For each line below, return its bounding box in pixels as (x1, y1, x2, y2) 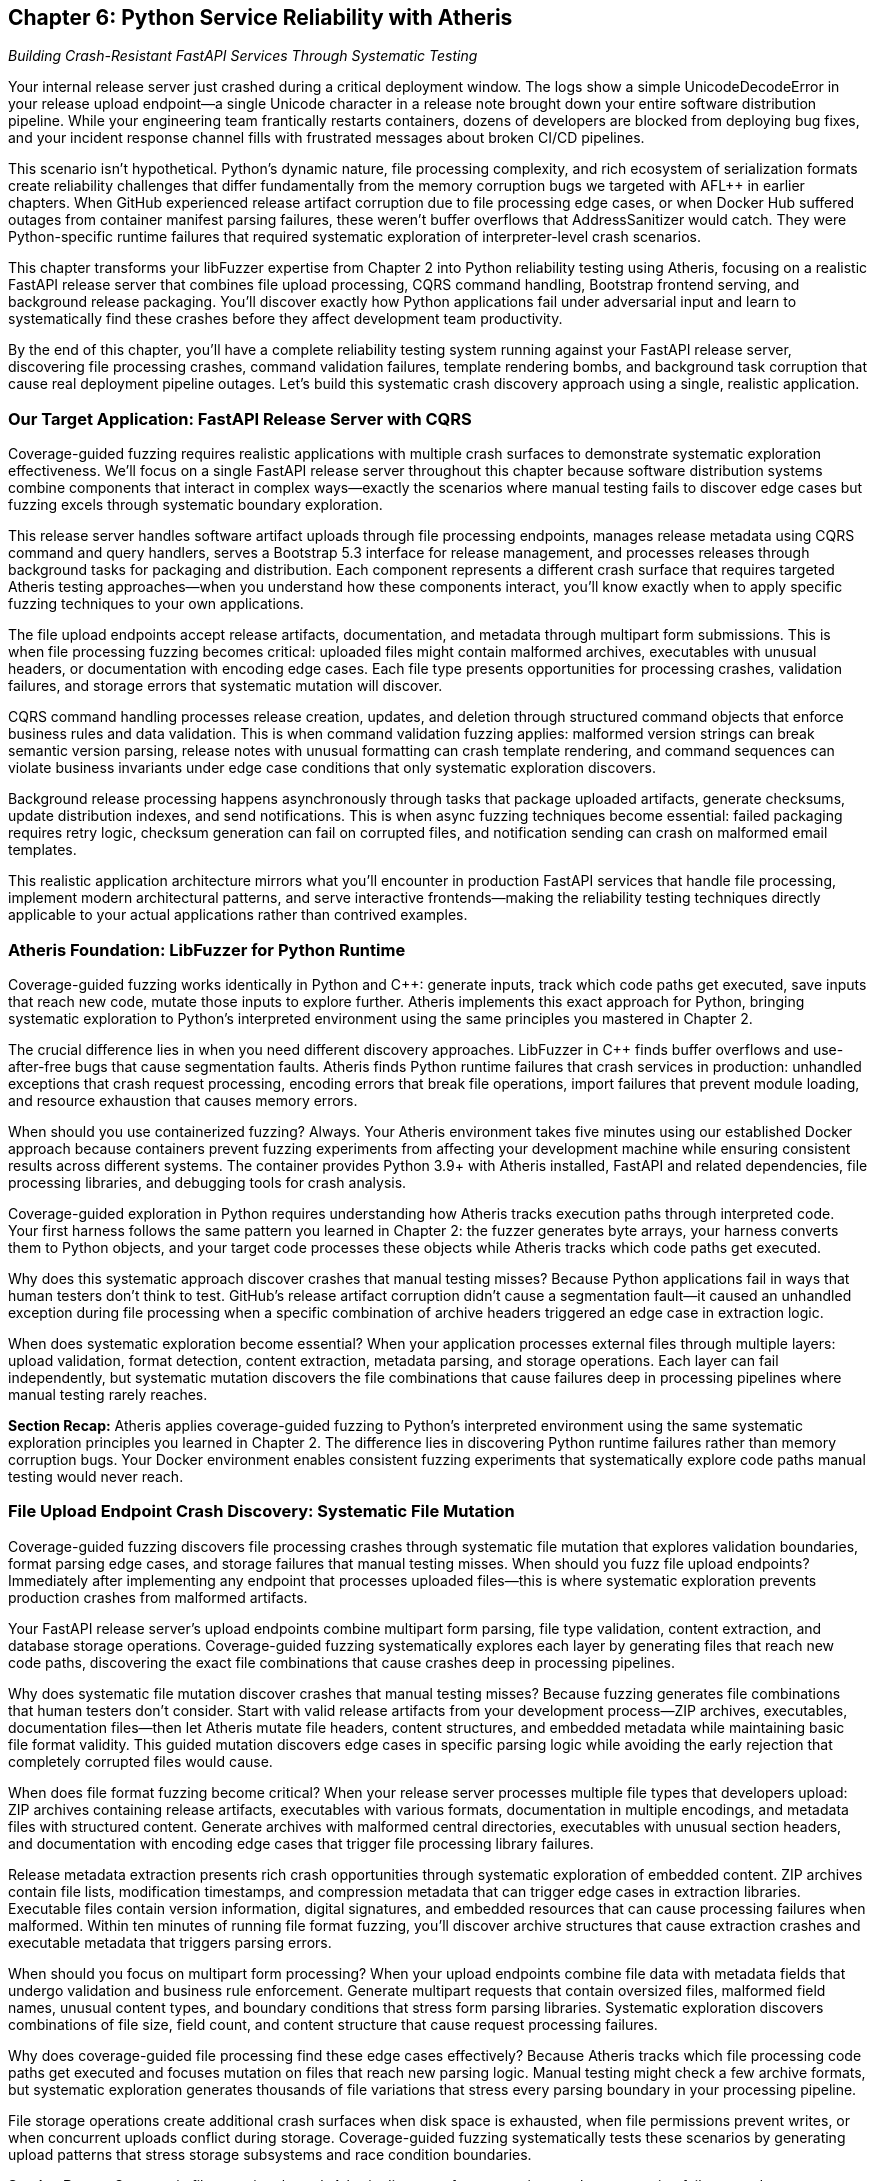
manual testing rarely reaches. (8, 1385, 208, 1403)
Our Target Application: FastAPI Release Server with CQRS (8, 408, 472, 429)
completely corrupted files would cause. (8, 1752, 273, 1770)
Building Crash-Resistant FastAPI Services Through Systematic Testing (8, 47, 478, 65)
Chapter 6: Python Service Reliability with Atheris (8, 5, 513, 30)
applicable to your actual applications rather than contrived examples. (8, 906, 468, 924)
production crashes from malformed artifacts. (8, 1588, 308, 1606)
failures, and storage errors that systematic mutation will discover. (8, 677, 443, 695)
